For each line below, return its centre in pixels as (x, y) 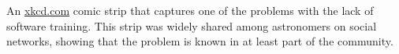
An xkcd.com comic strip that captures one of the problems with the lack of (190, 10)
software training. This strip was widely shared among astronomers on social (192, 25)
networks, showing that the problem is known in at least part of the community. (200, 41)
